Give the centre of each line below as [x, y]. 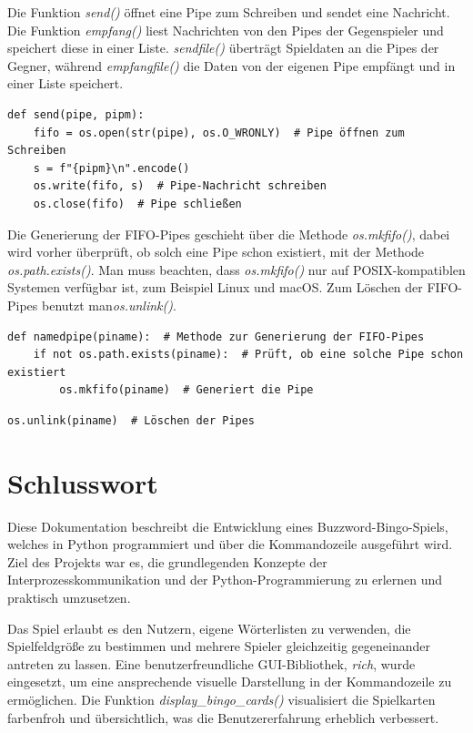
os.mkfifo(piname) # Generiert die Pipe [186, 390]
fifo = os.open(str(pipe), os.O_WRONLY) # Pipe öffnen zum [219, 132]
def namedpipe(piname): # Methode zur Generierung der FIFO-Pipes [216, 336]
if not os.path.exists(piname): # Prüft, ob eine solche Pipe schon [248, 355]
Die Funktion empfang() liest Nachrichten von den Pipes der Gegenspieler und [226, 30]
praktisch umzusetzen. [69, 597]
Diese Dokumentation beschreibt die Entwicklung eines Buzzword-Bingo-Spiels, [228, 526]
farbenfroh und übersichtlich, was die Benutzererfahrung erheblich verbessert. [223, 717]
